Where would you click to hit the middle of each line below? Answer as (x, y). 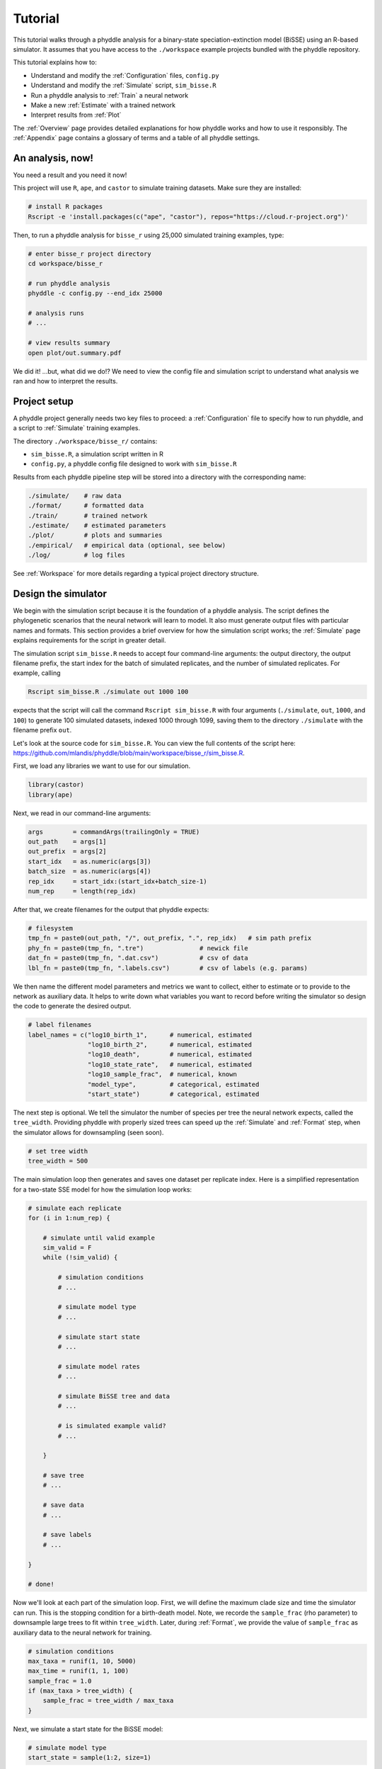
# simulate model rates (99, 1366)
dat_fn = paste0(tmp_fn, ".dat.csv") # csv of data (138, 958)
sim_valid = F (67, 1248)
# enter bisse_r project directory (89, 254)
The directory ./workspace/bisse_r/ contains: (85, 441)
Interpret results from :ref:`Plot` (76, 115)
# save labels (67, 1535)
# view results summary (69, 343)
